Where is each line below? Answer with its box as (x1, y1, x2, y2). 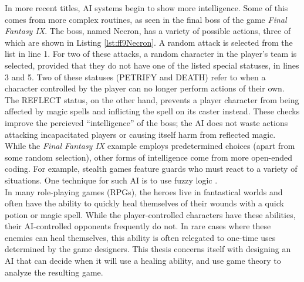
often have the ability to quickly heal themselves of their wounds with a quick (5, 197, 284, 209)
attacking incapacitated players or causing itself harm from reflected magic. (5, 128, 276, 140)
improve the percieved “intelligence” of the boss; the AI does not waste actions (5, 116, 288, 128)
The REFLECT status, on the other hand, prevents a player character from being (5, 93, 299, 106)
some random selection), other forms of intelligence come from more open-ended (5, 151, 292, 163)
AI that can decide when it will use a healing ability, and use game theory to (5, 254, 281, 267)
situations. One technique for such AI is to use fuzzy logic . (5, 174, 218, 186)
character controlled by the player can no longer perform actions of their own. (5, 82, 285, 94)
